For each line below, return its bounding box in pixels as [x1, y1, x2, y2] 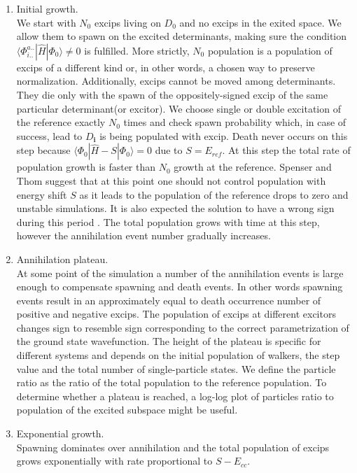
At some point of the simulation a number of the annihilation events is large [16, 265, 344, 280]
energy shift [16, 187, 67, 202]
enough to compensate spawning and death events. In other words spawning [16, 279, 343, 294]
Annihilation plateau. [16, 251, 108, 266]
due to [155, 143, 183, 157]
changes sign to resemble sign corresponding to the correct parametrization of [16, 320, 349, 334]
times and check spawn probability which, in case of [123, 115, 346, 129]
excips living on [94, 15, 161, 29]
